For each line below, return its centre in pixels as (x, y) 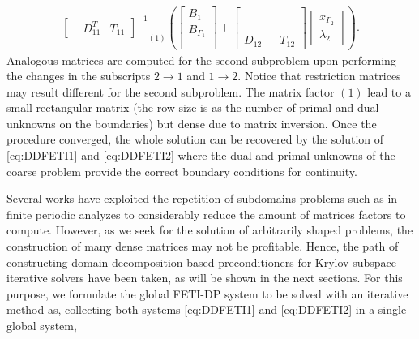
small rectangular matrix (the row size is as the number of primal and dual (193, 107)
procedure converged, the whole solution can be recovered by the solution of (195, 139)
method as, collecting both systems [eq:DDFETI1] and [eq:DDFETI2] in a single (207, 309)
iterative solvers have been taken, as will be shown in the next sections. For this (205, 278)
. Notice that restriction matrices (319, 76)
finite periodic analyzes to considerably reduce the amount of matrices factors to (206, 214)
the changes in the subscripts (79, 76)
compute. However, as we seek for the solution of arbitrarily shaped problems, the (210, 230)
